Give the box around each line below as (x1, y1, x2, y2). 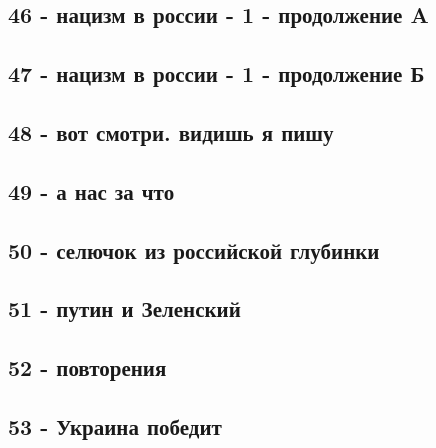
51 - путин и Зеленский (8, 293, 241, 324)
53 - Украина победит (8, 410, 222, 441)
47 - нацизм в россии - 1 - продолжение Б (8, 58, 425, 89)
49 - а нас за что (8, 175, 175, 206)
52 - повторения (8, 352, 167, 383)
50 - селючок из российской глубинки (8, 234, 380, 265)
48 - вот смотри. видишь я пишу (8, 116, 334, 147)
